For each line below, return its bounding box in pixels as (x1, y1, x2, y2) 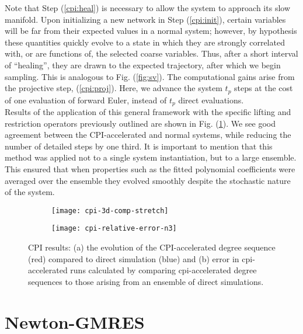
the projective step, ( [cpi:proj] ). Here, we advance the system (5, 82, 222, 94)
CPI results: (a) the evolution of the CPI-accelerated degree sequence (28, 241, 276, 253)
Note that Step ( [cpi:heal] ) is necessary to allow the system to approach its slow (5, 2, 291, 13)
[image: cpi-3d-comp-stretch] (51, 206, 169, 215)
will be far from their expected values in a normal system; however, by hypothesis (5, 25, 297, 37)
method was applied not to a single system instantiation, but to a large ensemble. (5, 151, 297, 163)
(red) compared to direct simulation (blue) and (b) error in (28, 252, 239, 265)
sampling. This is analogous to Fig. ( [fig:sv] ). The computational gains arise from (5, 70, 295, 82)
